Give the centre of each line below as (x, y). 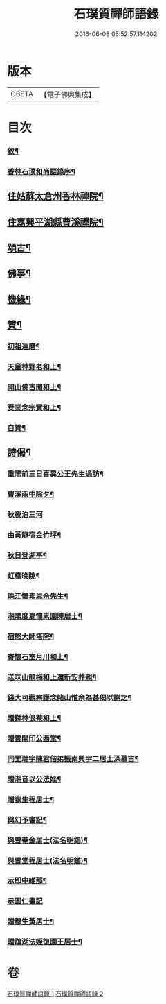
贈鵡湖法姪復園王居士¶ (45, 942)
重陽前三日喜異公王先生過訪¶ (55, 474)
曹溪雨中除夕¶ (30, 494)
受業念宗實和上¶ (34, 407)
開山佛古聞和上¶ (34, 387)
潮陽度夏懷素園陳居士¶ (45, 616)
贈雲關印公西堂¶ (34, 738)
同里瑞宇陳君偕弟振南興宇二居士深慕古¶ (73, 758)
